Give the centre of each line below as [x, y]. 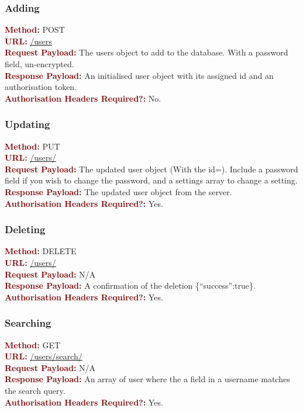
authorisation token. [41, 87]
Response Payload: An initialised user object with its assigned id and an [139, 75]
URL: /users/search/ [44, 356]
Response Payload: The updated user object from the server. [118, 191]
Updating [27, 124]
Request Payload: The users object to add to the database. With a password [147, 52]
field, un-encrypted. [39, 64]
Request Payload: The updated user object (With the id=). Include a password [151, 169]
